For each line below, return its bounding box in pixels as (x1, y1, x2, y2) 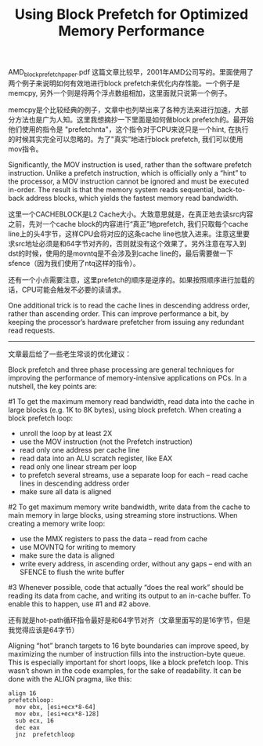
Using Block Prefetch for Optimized (14, 5, 249, 24)
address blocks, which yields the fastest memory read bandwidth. (26, 193, 239, 202)
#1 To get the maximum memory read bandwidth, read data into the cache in (8, 396, 254, 406)
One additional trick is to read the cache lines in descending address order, (8, 300, 250, 310)
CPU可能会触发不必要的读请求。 (21, 285, 126, 294)
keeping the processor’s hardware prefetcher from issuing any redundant (8, 317, 244, 326)
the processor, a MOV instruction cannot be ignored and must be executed (8, 176, 249, 186)
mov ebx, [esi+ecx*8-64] (15, 703, 96, 711)
